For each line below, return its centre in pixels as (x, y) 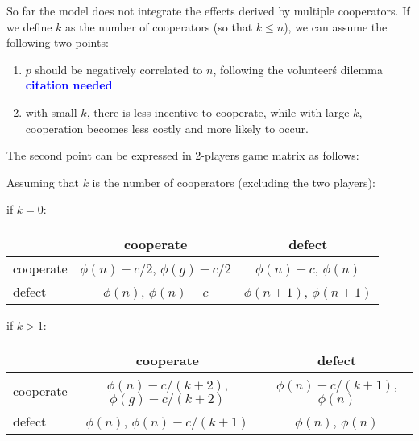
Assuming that (43, 182)
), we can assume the (336, 26)
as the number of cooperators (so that (159, 26)
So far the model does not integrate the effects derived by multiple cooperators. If (208, 10)
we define (29, 26)
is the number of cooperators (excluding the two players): (234, 182)
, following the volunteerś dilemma (298, 69)
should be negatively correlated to (119, 69)
